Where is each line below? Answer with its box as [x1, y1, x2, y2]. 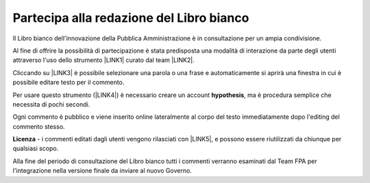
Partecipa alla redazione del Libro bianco [12, 10, 249, 25]
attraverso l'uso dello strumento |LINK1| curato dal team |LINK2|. [12, 56, 195, 64]
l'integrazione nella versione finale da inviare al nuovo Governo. [12, 167, 192, 175]
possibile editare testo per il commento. [12, 79, 125, 87]
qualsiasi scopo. [12, 144, 59, 153]
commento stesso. [12, 122, 65, 130]
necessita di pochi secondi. [12, 100, 90, 109]
